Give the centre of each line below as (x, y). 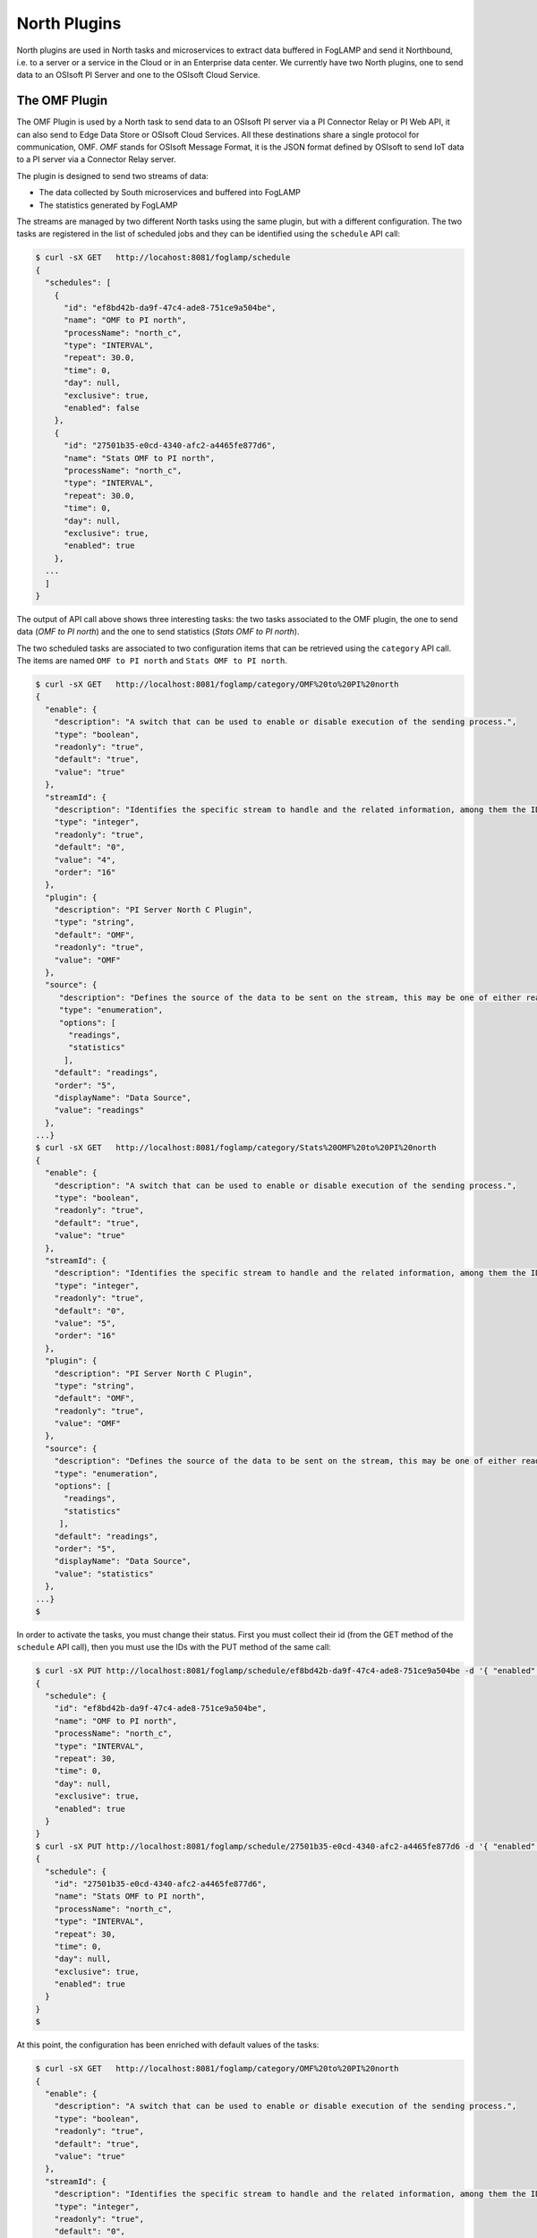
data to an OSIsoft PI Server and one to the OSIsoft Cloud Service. (138, 75)
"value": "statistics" (104, 1574)
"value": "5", (85, 1323)
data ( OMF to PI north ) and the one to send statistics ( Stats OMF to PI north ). (158, 632)
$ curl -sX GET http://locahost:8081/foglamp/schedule (163, 258)
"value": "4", (85, 860)
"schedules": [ (78, 283)
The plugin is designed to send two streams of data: (113, 175)
